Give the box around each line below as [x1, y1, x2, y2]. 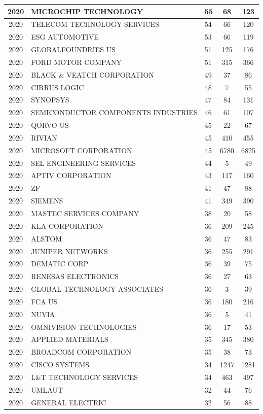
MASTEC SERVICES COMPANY [31, 208, 139, 218]
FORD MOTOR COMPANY [31, 56, 122, 67]
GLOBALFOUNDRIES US [31, 44, 116, 55]
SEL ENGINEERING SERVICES [31, 157, 136, 168]
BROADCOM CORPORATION [31, 347, 132, 357]
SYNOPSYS [31, 94, 69, 105]
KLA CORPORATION [31, 220, 103, 231]
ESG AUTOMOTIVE [31, 31, 99, 42]
